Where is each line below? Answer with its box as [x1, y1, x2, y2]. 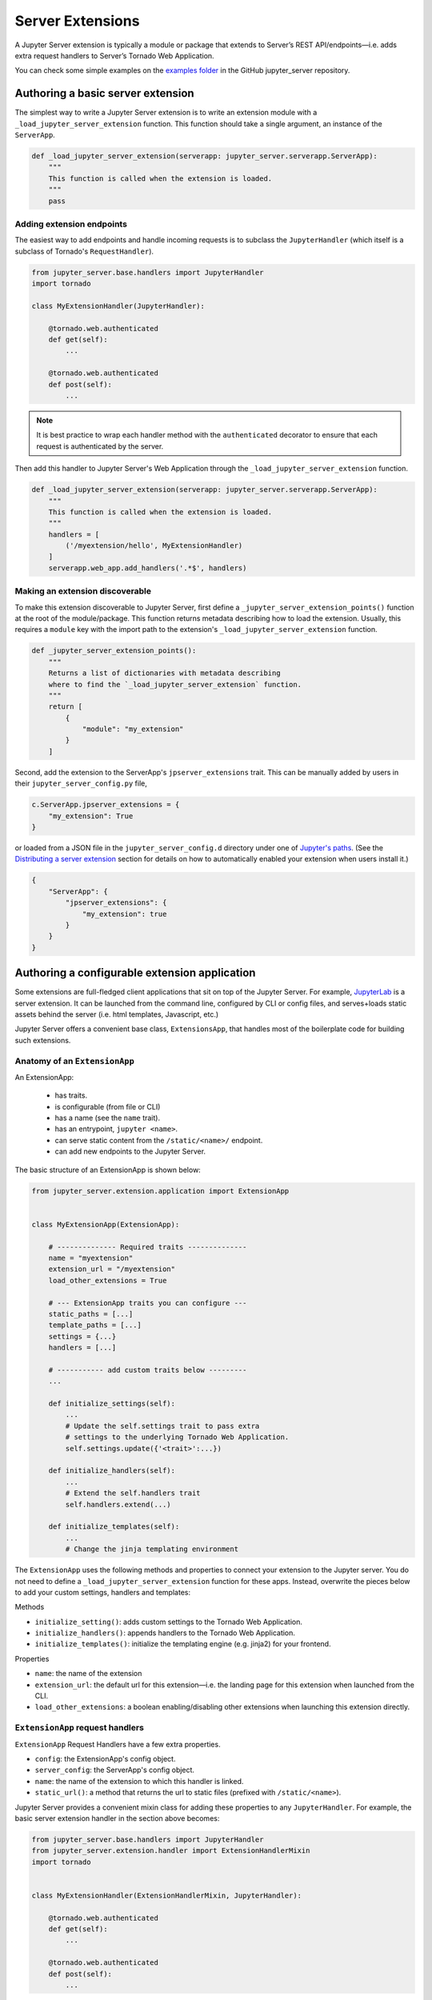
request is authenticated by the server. [36, 441, 164, 451]
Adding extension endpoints [14, 218, 128, 230]
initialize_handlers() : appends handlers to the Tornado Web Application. [34, 1628, 296, 1638]
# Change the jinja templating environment [65, 1545, 239, 1554]
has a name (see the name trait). [54, 1113, 160, 1123]
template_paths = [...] [48, 1321, 142, 1330]
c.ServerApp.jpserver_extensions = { [31, 800, 180, 810]
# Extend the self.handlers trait [65, 1489, 201, 1498]
